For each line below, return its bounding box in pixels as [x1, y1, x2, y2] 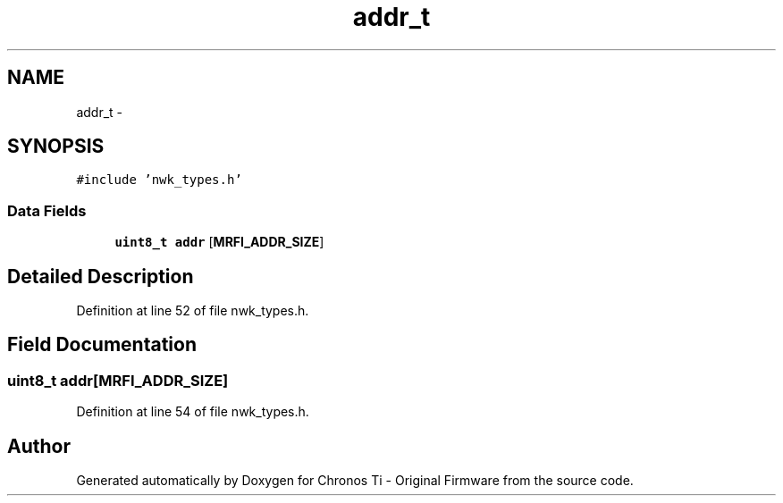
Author [7, 434, 71, 457]
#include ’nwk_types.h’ [76, 172, 242, 188]
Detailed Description [7, 264, 194, 288]
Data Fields [7, 201, 87, 220]
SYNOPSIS [7, 135, 105, 158]
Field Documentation [7, 333, 197, 356]
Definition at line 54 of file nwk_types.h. [76, 404, 309, 420]
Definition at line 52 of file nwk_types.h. [76, 303, 309, 319]
